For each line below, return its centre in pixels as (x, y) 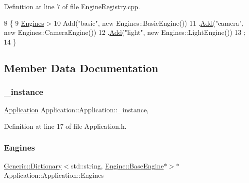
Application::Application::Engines (54, 175)
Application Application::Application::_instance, (76, 110)
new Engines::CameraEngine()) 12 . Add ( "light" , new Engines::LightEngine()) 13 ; (125, 32)
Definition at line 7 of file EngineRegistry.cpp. (72, 6)
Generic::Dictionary (33, 165)
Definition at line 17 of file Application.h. (65, 126)
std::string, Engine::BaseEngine (117, 165)
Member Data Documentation (81, 68)
